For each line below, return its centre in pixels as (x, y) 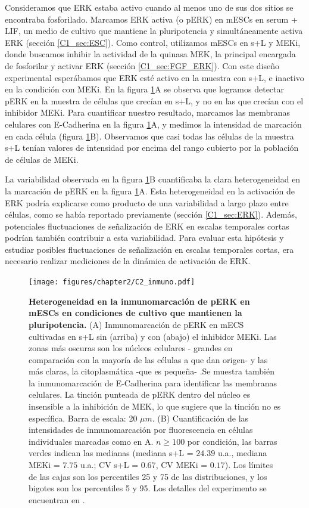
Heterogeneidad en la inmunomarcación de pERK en (139, 301)
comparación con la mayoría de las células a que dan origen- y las (148, 359)
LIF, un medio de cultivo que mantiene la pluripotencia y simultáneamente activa (154, 31)
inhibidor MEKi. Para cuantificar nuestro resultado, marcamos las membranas (148, 112)
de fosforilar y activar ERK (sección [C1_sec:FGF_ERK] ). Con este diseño (142, 65)
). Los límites (249, 465)
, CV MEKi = (182, 465)
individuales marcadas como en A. (91, 441)
